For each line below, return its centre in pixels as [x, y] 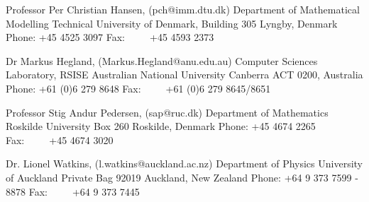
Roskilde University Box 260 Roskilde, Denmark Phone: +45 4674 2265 [161, 126]
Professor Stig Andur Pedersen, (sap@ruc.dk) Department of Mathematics [167, 112]
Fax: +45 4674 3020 [60, 139]
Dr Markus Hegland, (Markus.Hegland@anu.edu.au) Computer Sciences [162, 60]
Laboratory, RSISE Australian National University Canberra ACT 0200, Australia [184, 75]
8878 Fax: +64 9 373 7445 [73, 191]
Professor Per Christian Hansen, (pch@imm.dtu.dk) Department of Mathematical [183, 9]
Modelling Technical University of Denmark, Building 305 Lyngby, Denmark [172, 23]
